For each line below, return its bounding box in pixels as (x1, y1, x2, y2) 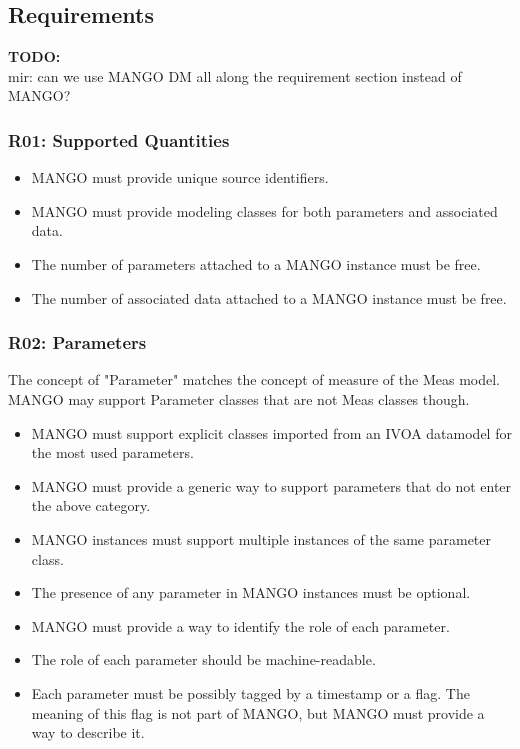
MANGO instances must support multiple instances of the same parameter (31, 528, 492, 549)
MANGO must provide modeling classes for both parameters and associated (31, 200, 498, 221)
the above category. (31, 495, 151, 516)
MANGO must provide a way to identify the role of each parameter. (31, 615, 450, 636)
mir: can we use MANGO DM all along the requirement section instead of (8, 65, 462, 86)
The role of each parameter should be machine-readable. (31, 649, 376, 670)
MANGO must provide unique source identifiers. (31, 167, 329, 188)
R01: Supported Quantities (8, 127, 230, 152)
